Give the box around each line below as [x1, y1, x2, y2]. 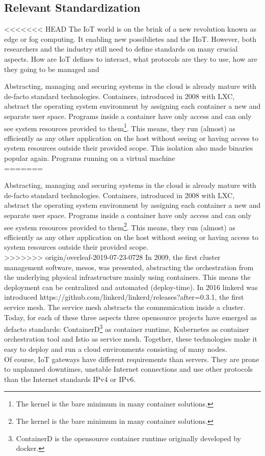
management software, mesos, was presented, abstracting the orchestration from [4, 261, 254, 272]
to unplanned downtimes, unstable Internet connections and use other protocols [4, 364, 253, 374]
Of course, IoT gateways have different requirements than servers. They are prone [4, 353, 259, 364]
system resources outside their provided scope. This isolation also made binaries [4, 142, 253, 153]
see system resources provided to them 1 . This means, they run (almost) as [4, 121, 235, 133]
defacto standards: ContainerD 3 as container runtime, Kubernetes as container [4, 322, 249, 334]
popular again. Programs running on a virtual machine [4, 152, 175, 163]
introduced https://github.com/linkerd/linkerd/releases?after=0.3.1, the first [4, 292, 244, 302]
